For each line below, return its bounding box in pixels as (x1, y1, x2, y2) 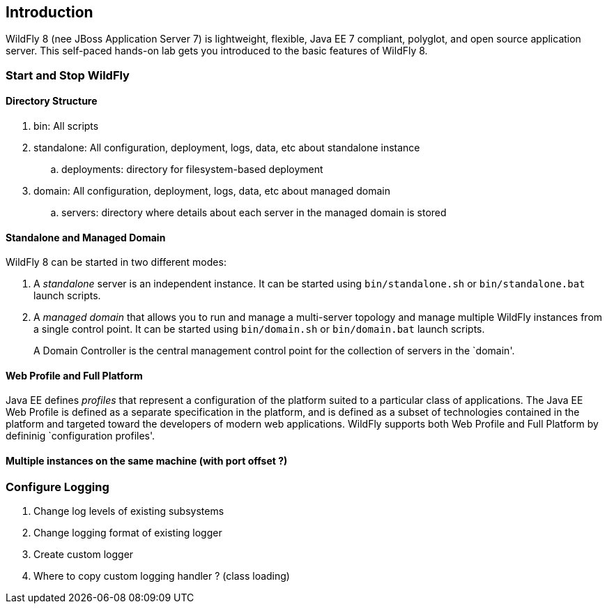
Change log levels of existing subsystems (33, 505, 224, 518)
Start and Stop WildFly (6, 68, 130, 82)
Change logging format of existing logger (33, 527, 222, 539)
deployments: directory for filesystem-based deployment (61, 163, 323, 176)
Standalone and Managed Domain (6, 231, 166, 243)
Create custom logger (33, 548, 134, 561)
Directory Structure (6, 95, 98, 107)
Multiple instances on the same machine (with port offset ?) (6, 455, 288, 467)
